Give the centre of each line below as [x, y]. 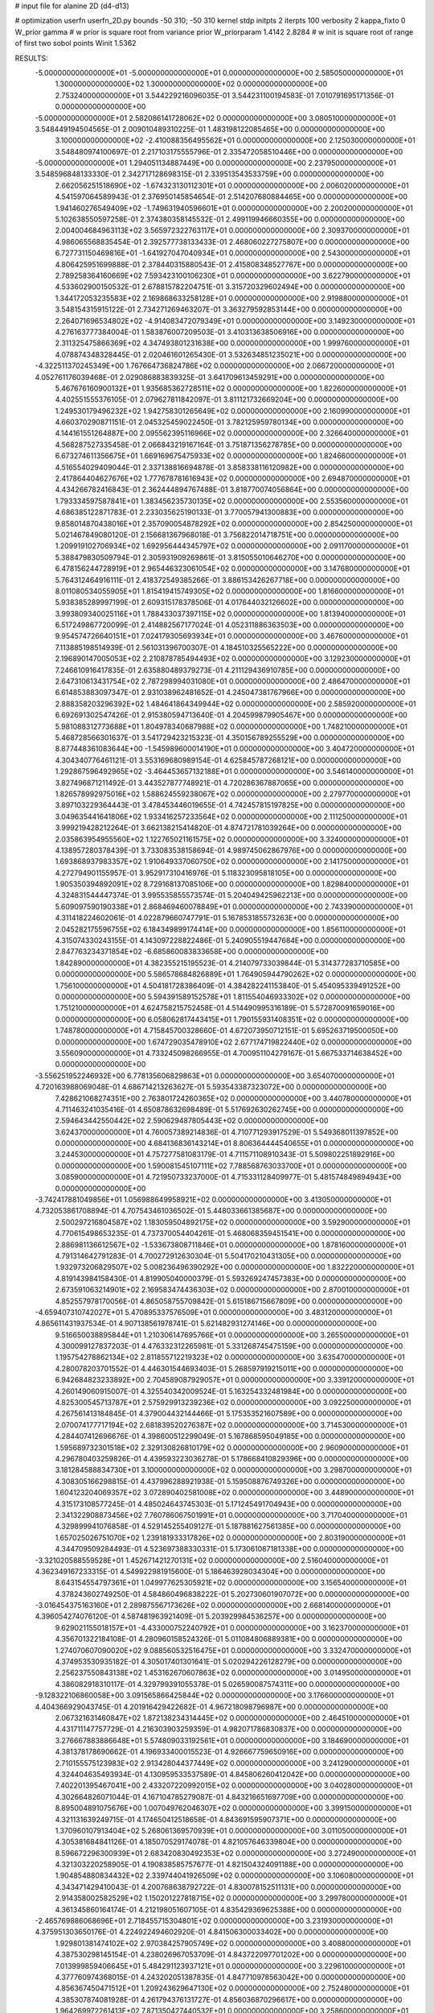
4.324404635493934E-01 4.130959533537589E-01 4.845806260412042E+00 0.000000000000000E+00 [232, 1774]
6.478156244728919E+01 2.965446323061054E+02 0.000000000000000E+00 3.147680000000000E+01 [232, 568]
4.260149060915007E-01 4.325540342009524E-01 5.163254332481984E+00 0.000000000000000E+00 [231, 1391]
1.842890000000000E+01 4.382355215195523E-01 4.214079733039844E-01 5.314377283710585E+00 [227, 963]
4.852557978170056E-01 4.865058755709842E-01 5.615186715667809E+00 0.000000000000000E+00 [229, 1301]
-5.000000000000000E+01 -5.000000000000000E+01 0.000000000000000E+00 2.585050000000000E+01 [219, 72]
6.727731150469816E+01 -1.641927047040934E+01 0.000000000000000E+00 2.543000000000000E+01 [233, 253]
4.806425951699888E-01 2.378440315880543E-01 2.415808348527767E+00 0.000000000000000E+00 [231, 264]
